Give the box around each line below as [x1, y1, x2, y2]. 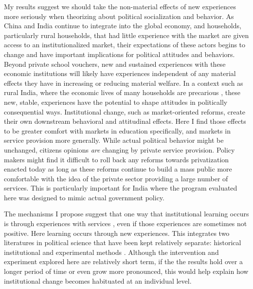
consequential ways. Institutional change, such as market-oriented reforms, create [4, 106, 246, 116]
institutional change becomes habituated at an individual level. [4, 275, 192, 286]
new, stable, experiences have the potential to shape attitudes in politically [4, 96, 228, 107]
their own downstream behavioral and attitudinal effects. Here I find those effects [4, 116, 246, 126]
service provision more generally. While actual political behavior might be [4, 135, 224, 145]
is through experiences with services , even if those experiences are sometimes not [4, 218, 247, 229]
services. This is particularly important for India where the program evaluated [4, 183, 237, 193]
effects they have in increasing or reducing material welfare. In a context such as [4, 77, 243, 88]
